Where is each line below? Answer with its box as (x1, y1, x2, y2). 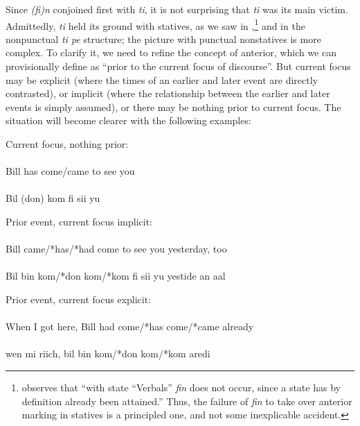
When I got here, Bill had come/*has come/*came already (6, 319, 254, 334)
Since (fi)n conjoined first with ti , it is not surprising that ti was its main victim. (6, 2, 348, 16)
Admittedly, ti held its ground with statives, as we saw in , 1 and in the (6, 16, 305, 33)
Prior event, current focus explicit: (6, 291, 152, 306)
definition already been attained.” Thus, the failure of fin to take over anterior (21, 393, 352, 408)
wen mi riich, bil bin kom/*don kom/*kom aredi (6, 346, 210, 361)
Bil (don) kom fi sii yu (6, 191, 100, 205)
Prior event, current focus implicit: (6, 214, 153, 228)
